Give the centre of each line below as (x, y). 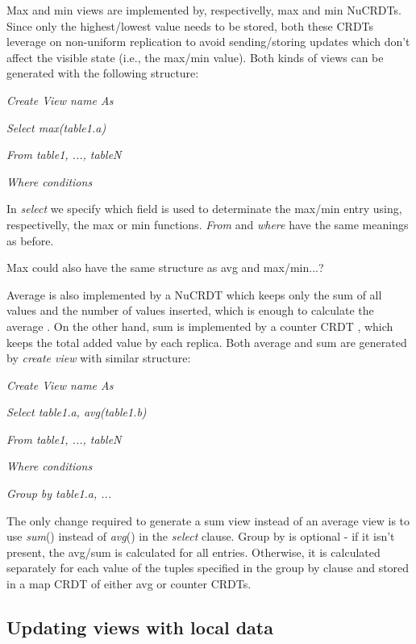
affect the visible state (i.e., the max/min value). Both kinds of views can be (195, 57)
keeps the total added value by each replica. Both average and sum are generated (207, 342)
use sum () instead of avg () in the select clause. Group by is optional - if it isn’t (201, 536)
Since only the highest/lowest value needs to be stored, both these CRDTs (190, 25)
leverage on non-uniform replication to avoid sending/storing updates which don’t (208, 42)
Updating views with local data (140, 627)
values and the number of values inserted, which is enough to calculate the (190, 310)
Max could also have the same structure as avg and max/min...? (165, 268)
